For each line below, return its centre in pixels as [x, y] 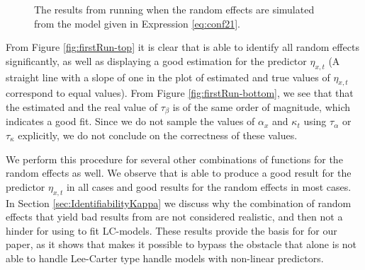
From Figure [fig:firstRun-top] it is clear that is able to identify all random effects [182, 47]
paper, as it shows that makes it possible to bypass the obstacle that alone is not [181, 244]
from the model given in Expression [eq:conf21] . [137, 23]
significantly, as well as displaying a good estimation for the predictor [156, 60]
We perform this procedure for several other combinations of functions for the [174, 159]
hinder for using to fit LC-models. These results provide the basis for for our [172, 230]
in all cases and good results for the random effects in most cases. [209, 186]
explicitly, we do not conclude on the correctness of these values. [158, 135]
